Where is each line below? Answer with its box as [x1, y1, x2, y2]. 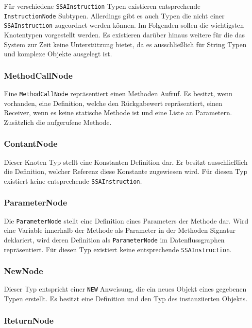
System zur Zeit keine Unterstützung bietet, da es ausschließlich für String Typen [4, 39, 247, 49]
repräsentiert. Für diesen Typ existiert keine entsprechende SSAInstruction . [4, 244, 232, 254]
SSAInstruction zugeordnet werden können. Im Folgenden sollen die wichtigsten [4, 20, 244, 30]
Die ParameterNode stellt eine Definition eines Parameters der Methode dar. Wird [4, 215, 249, 225]
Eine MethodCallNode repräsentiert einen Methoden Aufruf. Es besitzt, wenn [4, 88, 233, 98]
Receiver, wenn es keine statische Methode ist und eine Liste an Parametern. [4, 107, 232, 118]
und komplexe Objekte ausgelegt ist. [4, 49, 112, 59]
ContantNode [4, 138, 58, 150]
